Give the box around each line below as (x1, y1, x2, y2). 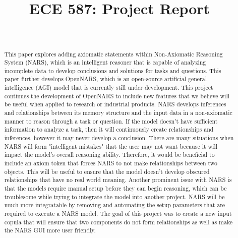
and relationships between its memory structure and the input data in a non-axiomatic (4, 108, 232, 117)
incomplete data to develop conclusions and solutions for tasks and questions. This (4, 66, 221, 75)
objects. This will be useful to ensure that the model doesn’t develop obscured (4, 167, 210, 175)
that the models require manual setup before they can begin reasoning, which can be (4, 184, 227, 193)
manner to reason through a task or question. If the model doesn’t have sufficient (4, 116, 218, 125)
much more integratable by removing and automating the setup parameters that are (4, 201, 225, 209)
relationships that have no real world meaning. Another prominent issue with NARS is (4, 175, 232, 184)
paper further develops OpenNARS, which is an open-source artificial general (4, 75, 207, 83)
